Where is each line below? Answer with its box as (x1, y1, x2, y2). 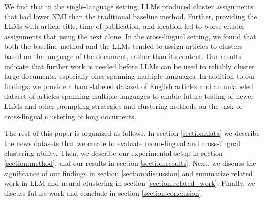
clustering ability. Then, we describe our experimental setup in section (4, 148, 223, 158)
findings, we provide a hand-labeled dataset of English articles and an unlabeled (4, 80, 253, 91)
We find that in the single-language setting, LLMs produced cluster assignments (4, 1, 253, 11)
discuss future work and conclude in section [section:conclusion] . (4, 187, 203, 198)
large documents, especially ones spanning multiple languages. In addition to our (4, 71, 256, 81)
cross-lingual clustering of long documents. (4, 110, 136, 121)
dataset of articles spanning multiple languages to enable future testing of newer (4, 91, 254, 101)
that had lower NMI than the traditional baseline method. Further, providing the (4, 11, 257, 21)
